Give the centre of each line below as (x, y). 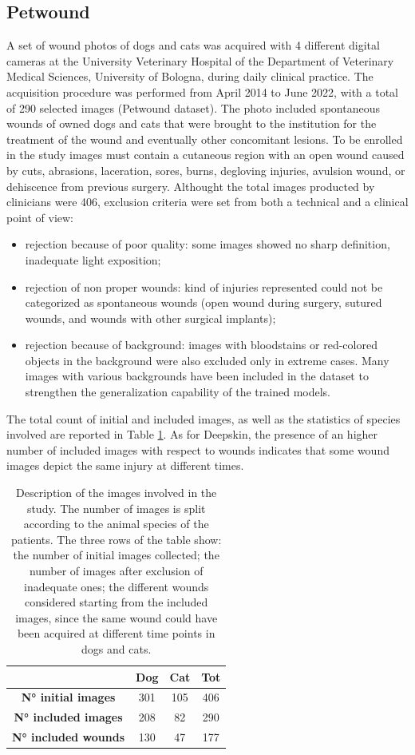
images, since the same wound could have (117, 617)
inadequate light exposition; (93, 259)
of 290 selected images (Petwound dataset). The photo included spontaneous (194, 107)
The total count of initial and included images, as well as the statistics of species (204, 418)
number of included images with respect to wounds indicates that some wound (198, 449)
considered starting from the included (117, 602)
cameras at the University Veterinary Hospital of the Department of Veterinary (200, 60)
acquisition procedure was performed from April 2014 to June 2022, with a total (202, 91)
